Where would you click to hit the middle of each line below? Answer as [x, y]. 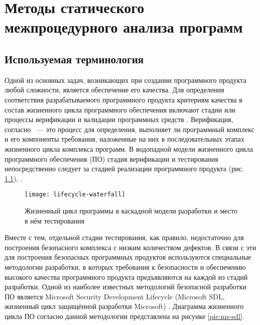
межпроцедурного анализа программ [124, 27]
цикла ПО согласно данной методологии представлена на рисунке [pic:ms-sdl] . [124, 316]
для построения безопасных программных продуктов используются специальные [128, 257]
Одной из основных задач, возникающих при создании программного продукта [125, 80]
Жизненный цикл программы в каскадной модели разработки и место [131, 210]
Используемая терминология [74, 59]
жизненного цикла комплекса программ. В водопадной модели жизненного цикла [129, 148]
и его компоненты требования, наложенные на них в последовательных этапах [124, 139]
